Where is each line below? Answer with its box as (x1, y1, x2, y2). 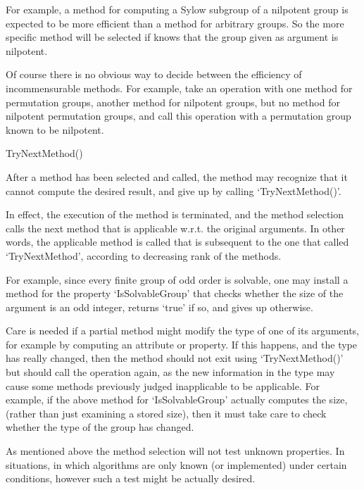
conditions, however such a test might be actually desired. (6, 471, 256, 486)
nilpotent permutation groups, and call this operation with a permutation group (6, 108, 351, 123)
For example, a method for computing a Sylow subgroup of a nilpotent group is (6, 2, 349, 16)
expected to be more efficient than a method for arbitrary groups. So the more (6, 15, 344, 30)
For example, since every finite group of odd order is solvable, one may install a (6, 272, 349, 287)
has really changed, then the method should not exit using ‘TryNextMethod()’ (6, 351, 344, 365)
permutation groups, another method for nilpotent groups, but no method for (6, 94, 340, 109)
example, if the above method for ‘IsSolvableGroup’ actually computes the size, (6, 392, 348, 407)
